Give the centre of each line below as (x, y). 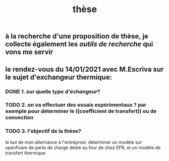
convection (19, 118)
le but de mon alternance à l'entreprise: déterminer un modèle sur (74, 142)
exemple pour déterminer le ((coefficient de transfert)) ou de (81, 111)
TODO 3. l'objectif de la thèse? (43, 131)
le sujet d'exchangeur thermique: (59, 77)
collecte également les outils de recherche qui (79, 44)
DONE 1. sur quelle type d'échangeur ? (53, 91)
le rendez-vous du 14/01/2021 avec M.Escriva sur (84, 69)
